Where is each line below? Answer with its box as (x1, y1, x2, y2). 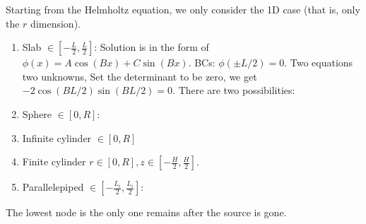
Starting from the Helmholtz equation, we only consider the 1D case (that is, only (6, 2, 360, 16)
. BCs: (188, 55, 216, 70)
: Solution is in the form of (94, 40, 209, 54)
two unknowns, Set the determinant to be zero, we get (22, 69, 257, 83)
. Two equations (284, 55, 353, 70)
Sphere (22, 106, 52, 121)
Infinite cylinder (22, 130, 92, 145)
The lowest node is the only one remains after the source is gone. (6, 205, 287, 220)
